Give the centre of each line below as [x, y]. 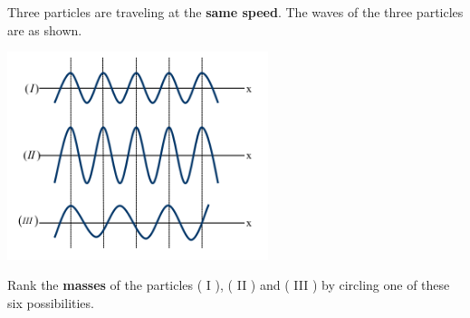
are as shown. [45, 29]
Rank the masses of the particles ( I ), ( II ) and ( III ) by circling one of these [229, 285]
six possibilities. [51, 302]
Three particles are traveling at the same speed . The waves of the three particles [235, 12]
